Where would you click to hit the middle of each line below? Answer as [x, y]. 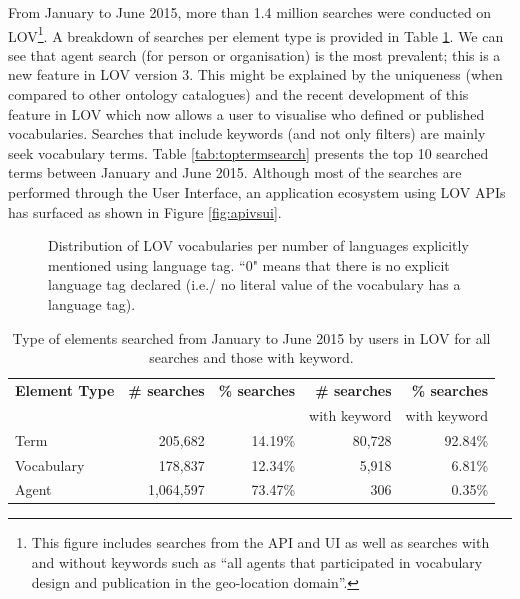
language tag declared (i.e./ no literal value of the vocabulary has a [254, 284]
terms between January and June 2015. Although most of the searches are [235, 172]
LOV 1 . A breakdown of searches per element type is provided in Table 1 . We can [256, 34]
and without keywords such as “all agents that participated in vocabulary [257, 562]
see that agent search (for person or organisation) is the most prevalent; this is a [254, 54]
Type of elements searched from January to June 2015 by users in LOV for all [251, 337]
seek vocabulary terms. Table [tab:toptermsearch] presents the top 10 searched [248, 152]
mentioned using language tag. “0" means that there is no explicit [249, 264]
